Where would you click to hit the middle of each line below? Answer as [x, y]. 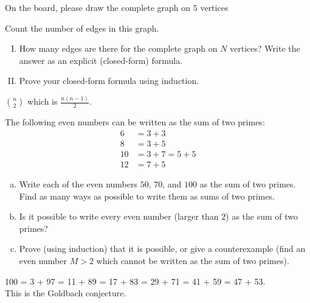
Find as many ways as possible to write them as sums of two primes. [147, 196]
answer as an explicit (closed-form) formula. [101, 60]
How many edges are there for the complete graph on [118, 48]
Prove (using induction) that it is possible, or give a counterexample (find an [162, 249]
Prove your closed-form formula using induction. [109, 81]
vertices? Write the [265, 48]
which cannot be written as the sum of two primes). [193, 260]
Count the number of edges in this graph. [82, 28]
